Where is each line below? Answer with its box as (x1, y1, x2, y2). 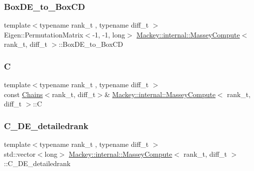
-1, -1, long (92, 29, 125, 39)
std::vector (4, 148, 36, 159)
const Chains (4, 89, 43, 99)
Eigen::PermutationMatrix (4, 29, 83, 39)
